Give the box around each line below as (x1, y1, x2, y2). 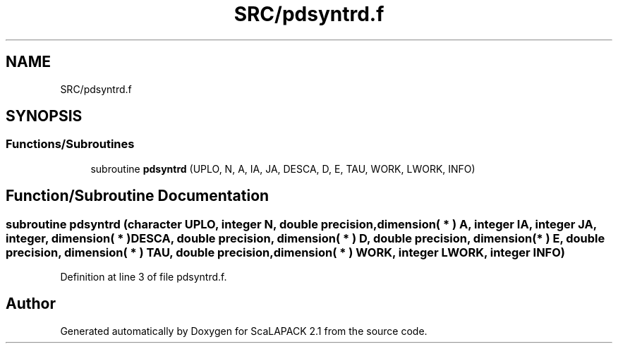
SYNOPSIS (6, 107, 83, 125)
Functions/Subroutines (6, 137, 135, 152)
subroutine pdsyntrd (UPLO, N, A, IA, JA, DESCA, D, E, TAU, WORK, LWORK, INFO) (90, 162, 475, 175)
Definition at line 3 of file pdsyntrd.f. (60, 271, 227, 283)
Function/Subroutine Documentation (6, 187, 269, 205)
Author (6, 295, 56, 313)
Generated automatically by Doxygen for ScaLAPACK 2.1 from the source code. (60, 324, 428, 337)
